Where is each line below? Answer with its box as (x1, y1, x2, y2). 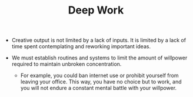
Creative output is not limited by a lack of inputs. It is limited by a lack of (11, 36, 187, 44)
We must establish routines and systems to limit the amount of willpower (11, 54, 188, 62)
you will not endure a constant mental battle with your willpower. (20, 85, 177, 92)
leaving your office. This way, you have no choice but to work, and (20, 78, 182, 85)
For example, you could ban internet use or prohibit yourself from (20, 72, 179, 79)
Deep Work (68, 4, 124, 17)
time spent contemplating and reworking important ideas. (11, 43, 151, 50)
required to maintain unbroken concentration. (11, 61, 122, 68)
